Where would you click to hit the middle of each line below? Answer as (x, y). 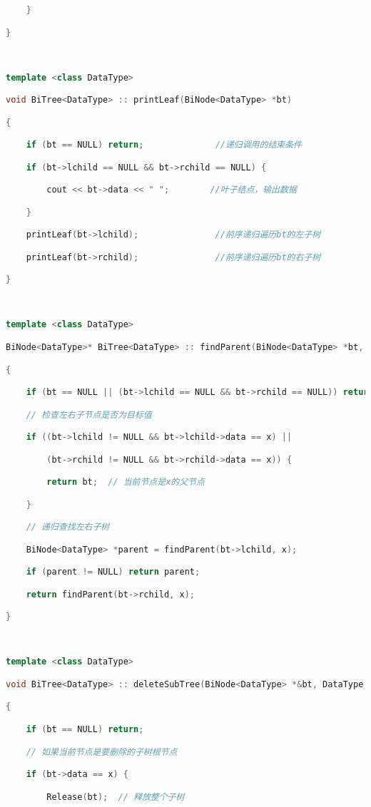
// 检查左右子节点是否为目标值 (89, 415)
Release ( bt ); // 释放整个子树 (116, 797)
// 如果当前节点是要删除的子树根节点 (102, 752)
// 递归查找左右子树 (68, 527)
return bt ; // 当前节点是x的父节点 (126, 482)
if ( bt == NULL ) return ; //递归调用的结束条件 (164, 145)
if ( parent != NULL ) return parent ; (113, 572)
